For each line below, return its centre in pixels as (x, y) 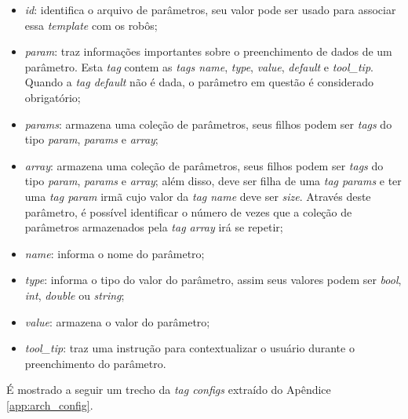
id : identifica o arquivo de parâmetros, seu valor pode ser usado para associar (210, 9)
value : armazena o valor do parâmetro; (117, 321)
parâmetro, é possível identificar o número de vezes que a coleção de (188, 211)
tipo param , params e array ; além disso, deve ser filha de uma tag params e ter (213, 181)
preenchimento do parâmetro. (95, 363)
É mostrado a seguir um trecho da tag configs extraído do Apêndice (169, 390)
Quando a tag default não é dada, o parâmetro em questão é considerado (199, 82)
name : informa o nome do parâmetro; (115, 253)
